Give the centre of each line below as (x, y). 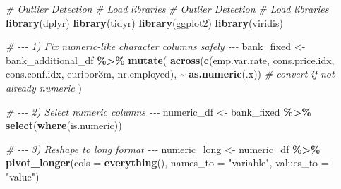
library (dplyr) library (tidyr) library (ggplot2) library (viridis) (144, 22)
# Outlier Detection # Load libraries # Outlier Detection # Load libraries (167, 8)
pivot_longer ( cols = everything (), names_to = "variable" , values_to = (167, 163)
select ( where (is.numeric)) (64, 125)
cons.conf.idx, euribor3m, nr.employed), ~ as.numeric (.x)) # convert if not (170, 74)
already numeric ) (44, 87)
